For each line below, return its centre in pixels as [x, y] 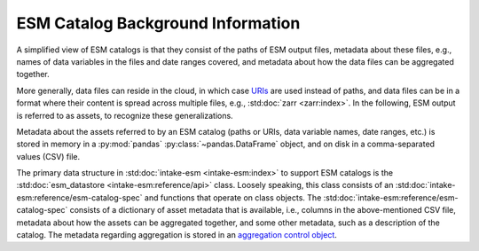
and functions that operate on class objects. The [233, 197]
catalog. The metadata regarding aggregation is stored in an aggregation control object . [177, 235]
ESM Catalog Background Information [158, 23]
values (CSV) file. [48, 156]
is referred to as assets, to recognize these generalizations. [125, 115]
